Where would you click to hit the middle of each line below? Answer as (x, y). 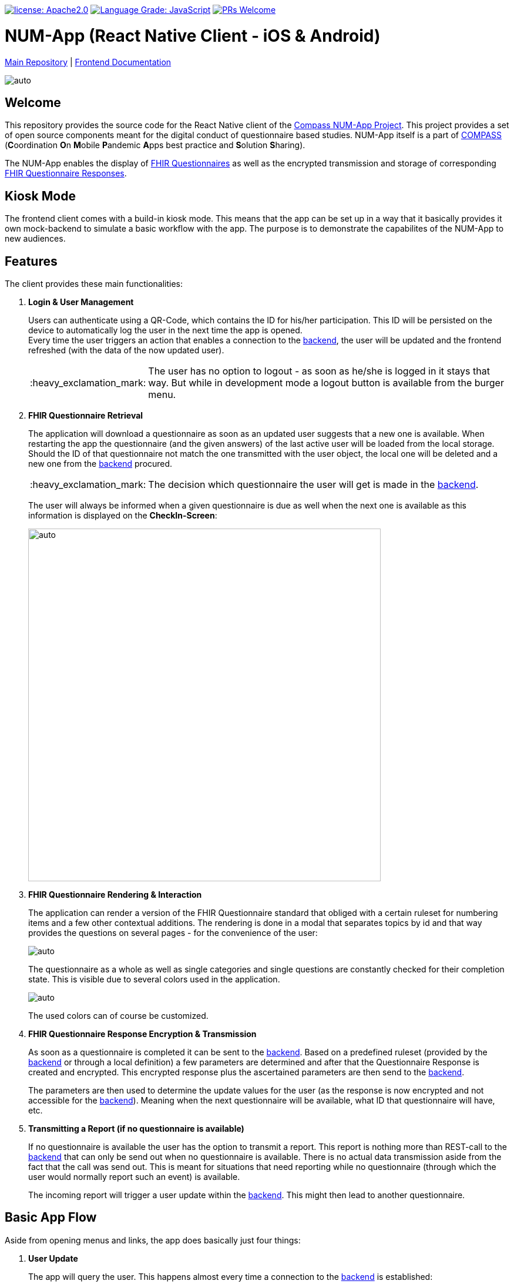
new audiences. (35, 239)
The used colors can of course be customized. (118, 1016)
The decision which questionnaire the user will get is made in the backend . (313, 485)
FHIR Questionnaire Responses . (66, 173)
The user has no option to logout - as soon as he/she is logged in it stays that (319, 371)
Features (31, 261)
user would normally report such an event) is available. (134, 1177)
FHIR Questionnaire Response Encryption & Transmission (142, 1034)
